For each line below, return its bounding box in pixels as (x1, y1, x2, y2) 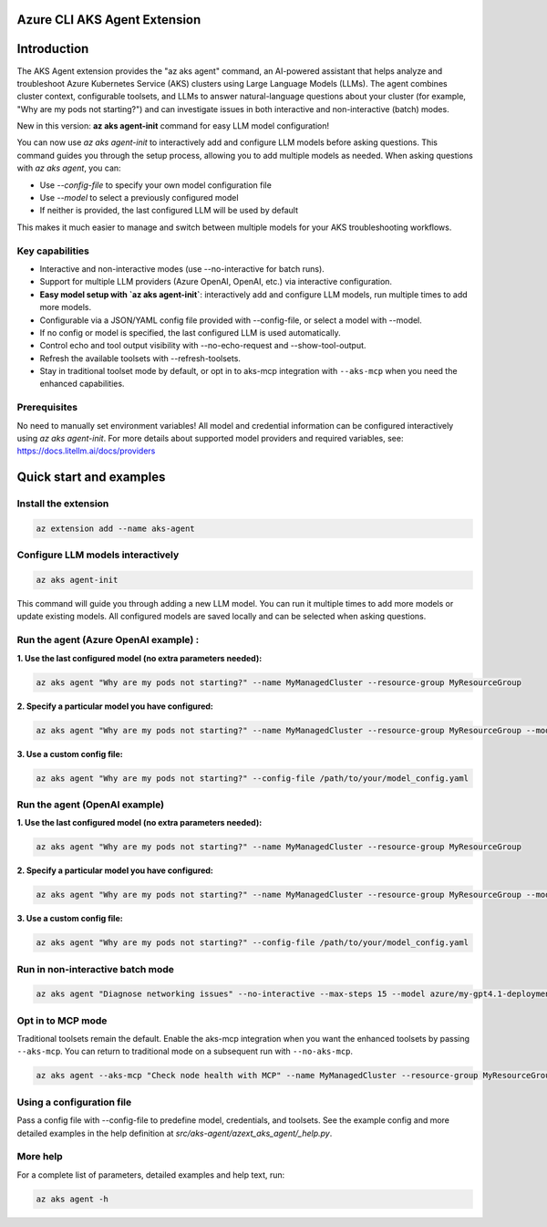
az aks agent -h (36, 1193, 109, 1204)
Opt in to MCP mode (16, 1014, 108, 1026)
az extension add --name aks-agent (36, 523, 195, 534)
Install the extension (16, 497, 109, 510)
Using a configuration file (16, 1096, 132, 1108)
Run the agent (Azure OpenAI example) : (16, 634, 200, 647)
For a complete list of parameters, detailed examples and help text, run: (16, 1169, 285, 1180)
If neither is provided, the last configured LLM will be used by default (39, 205, 298, 216)
